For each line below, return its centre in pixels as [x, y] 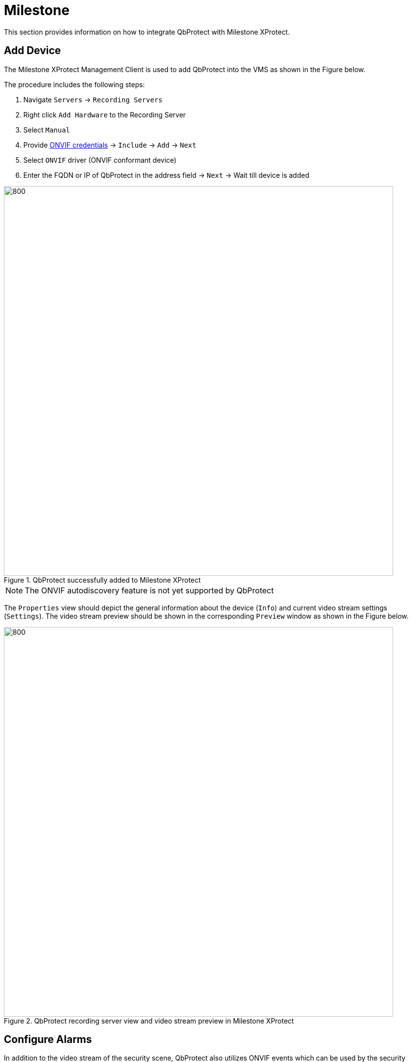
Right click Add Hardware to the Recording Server [105, 114]
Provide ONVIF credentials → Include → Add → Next [110, 145]
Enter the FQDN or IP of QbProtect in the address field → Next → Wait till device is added [166, 175]
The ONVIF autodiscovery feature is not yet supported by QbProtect [149, 590]
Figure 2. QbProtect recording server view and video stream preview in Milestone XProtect [149, 1021]
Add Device [33, 51]
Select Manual [47, 130]
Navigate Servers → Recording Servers [93, 99]
